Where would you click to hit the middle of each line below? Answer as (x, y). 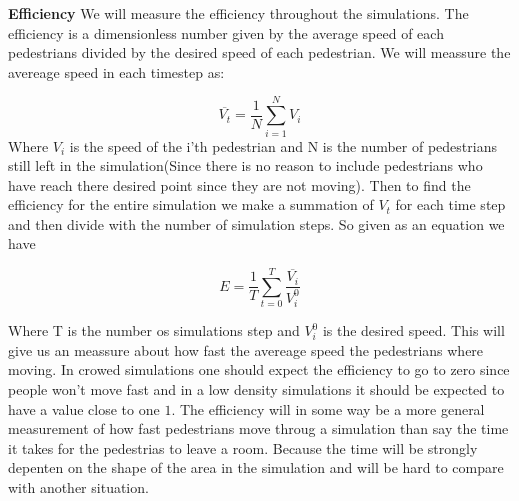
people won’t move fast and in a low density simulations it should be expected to (256, 388)
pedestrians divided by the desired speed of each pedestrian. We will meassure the (259, 52)
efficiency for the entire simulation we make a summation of (191, 204)
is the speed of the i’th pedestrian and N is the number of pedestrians (283, 145)
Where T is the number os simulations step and (154, 330)
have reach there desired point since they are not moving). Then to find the (239, 184)
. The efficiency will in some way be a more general (328, 408)
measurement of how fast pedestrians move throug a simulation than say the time (258, 428)
